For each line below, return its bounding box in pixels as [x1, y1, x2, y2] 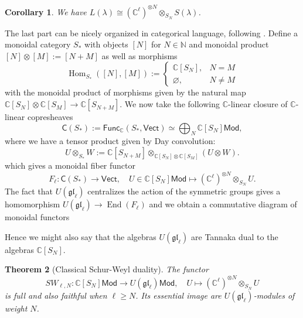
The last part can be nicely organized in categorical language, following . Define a [5, 26, 298, 39]
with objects [84, 38, 128, 50]
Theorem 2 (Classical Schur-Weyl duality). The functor [5, 263, 209, 275]
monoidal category [5, 38, 71, 50]
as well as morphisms [101, 49, 178, 61]
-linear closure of [228, 98, 288, 110]
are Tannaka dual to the [191, 230, 278, 242]
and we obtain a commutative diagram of [149, 198, 297, 210]
